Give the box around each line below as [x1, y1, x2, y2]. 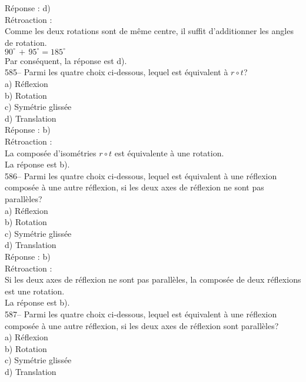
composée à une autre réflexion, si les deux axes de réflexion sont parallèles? [5, 319, 279, 331]
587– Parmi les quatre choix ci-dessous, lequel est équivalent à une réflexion [5, 307, 277, 320]
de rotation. [5, 36, 47, 48]
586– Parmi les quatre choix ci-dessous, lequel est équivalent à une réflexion [5, 169, 277, 182]
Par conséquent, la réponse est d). [5, 54, 127, 66]
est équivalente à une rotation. [114, 146, 224, 159]
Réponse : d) [5, 2, 51, 14]
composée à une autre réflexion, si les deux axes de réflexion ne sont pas [5, 181, 264, 193]
